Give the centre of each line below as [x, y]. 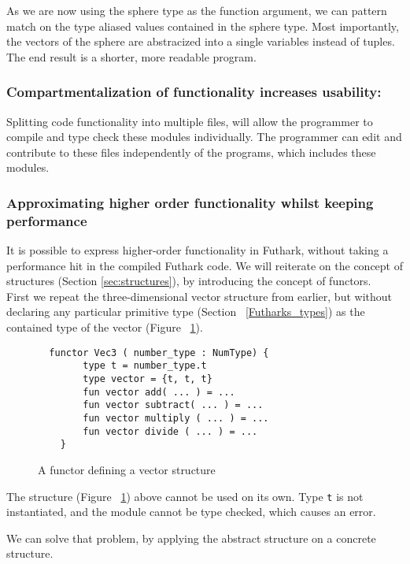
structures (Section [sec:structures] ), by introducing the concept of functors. [189, 281]
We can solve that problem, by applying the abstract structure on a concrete [191, 538]
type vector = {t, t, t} [148, 378]
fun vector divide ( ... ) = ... [170, 431]
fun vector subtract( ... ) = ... [173, 405]
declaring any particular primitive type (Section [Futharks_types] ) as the [186, 312]
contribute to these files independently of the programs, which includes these [191, 152]
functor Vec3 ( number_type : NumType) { [159, 352]
